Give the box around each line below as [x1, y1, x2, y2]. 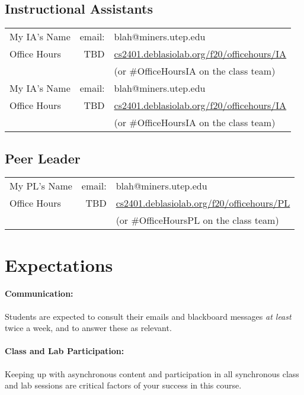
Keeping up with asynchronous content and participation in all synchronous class [5, 367, 299, 380]
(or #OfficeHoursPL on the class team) [116, 213, 279, 227]
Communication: [5, 287, 73, 300]
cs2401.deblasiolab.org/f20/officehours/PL [116, 196, 290, 210]
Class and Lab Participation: [5, 345, 124, 357]
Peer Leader [5, 149, 81, 167]
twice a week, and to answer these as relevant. [5, 322, 172, 334]
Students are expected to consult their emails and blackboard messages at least [5, 310, 292, 322]
